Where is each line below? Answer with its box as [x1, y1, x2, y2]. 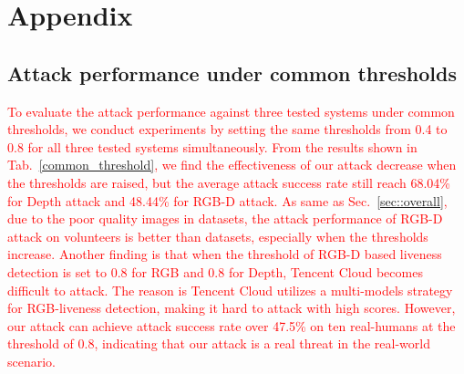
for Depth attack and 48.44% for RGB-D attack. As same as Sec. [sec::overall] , [7, 191, 448, 210]
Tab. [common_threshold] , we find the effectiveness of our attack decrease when [7, 155, 457, 174]
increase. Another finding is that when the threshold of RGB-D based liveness [7, 244, 442, 264]
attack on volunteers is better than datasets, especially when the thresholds [7, 226, 428, 245]
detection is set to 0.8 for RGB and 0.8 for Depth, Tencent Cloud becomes [7, 262, 423, 281]
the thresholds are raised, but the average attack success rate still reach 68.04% [7, 172, 451, 192]
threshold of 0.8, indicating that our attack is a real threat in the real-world [7, 334, 430, 353]
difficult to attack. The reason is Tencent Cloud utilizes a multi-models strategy [7, 280, 453, 299]
